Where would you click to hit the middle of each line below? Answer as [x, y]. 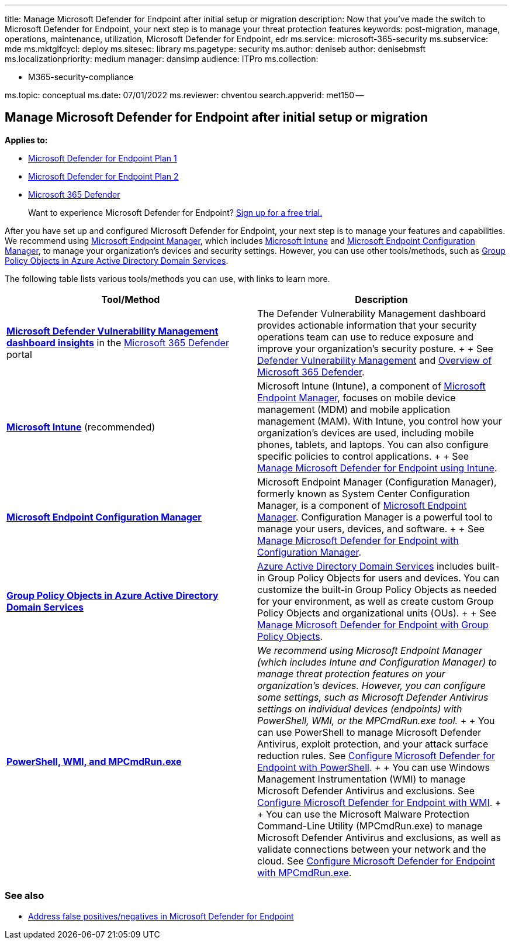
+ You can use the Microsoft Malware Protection [363, 814]
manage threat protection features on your [351, 673]
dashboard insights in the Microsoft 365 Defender [118, 342]
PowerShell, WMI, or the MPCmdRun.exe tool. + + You [376, 720]
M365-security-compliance [81, 77]
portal [19, 354]
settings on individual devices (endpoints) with [360, 709]
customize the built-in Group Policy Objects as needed [377, 589]
